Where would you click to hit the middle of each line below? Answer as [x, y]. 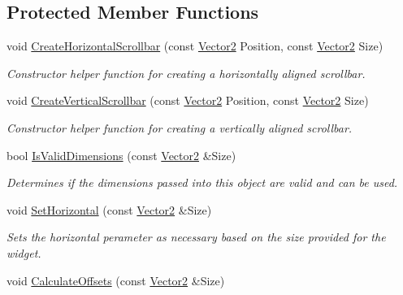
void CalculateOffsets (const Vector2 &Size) [116, 280]
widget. [24, 252]
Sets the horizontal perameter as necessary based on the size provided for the [196, 237]
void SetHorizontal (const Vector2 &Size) [109, 209]
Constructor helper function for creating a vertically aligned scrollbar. [180, 127]
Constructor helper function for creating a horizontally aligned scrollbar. [186, 73]
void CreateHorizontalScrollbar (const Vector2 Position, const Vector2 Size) [195, 46]
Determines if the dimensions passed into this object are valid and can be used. [202, 182]
